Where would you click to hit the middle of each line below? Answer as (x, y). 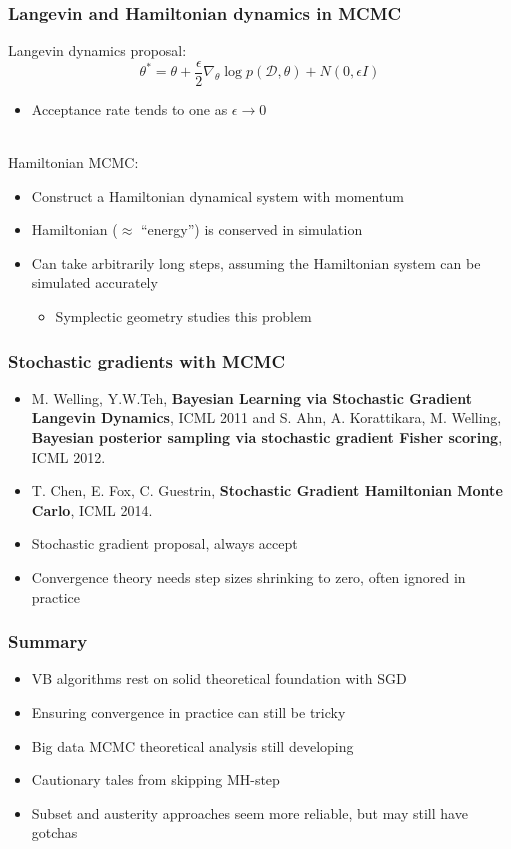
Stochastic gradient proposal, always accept (164, 543)
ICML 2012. (68, 456)
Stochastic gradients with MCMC (147, 360)
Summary (48, 641)
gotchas (54, 832)
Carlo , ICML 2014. (92, 509)
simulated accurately (94, 282)
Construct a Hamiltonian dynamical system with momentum (217, 195)
